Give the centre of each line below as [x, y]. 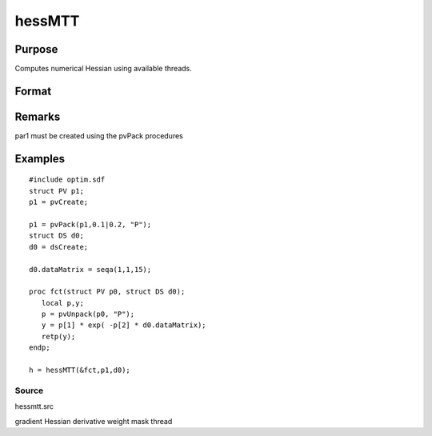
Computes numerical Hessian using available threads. [103, 69]
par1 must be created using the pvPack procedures [99, 135]
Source [29, 390]
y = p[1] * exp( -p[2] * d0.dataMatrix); [124, 325]
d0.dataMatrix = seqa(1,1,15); [90, 269]
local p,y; [62, 303]
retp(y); [58, 336]
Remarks [38, 116]
